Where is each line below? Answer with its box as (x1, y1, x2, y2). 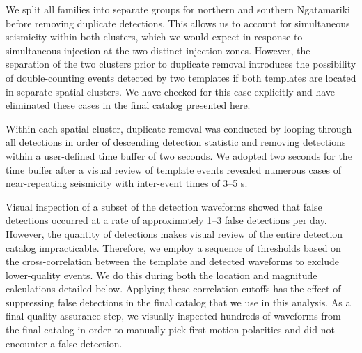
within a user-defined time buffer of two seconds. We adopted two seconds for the (6, 148, 352, 163)
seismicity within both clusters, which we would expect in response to (6, 29, 303, 44)
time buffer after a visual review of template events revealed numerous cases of (6, 162, 341, 176)
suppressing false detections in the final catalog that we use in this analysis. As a (6, 294, 351, 309)
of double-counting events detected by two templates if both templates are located (6, 70, 356, 84)
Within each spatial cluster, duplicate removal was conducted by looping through (6, 121, 352, 135)
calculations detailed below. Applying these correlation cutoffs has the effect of (6, 281, 341, 296)
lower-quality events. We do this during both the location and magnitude (6, 267, 317, 282)
